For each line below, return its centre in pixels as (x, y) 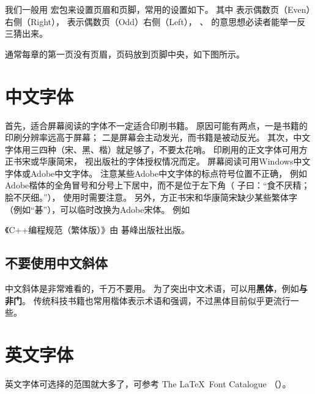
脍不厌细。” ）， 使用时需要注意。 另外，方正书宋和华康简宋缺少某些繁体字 (151, 197)
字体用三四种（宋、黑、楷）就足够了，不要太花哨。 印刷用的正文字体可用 (152, 149)
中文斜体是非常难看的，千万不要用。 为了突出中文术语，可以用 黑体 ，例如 (152, 288)
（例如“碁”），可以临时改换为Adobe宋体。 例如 (98, 209)
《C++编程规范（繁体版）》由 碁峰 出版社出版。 (97, 230)
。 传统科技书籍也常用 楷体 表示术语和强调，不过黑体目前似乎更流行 (156, 300)
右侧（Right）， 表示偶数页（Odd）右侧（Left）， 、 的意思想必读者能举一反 (155, 21)
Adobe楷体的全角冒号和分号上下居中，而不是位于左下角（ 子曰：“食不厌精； (157, 185)
